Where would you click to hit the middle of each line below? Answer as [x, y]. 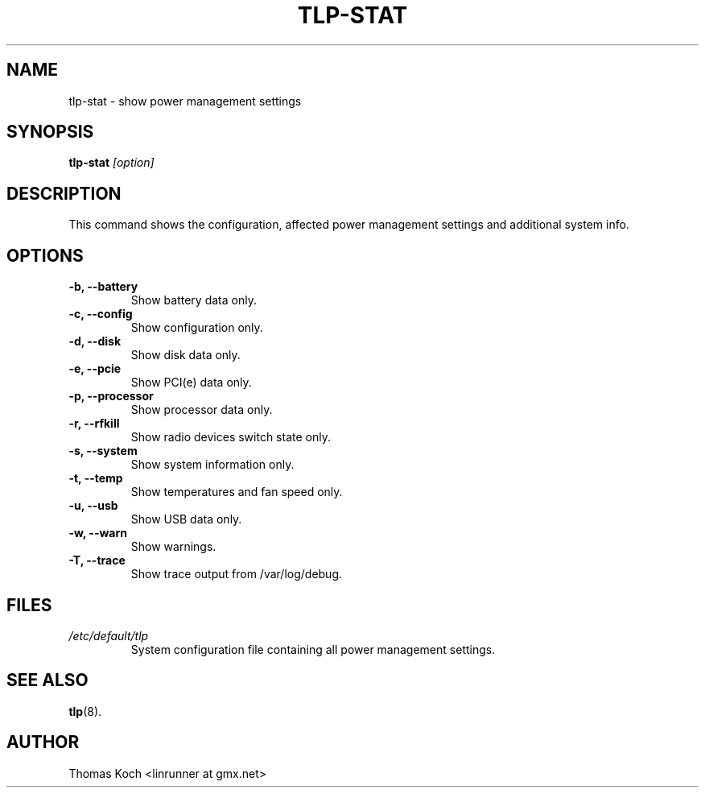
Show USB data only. [186, 519]
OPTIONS [45, 255]
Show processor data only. [202, 410]
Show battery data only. [194, 300]
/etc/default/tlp [109, 635]
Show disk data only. [186, 355]
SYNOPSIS [50, 132]
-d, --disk [95, 341]
